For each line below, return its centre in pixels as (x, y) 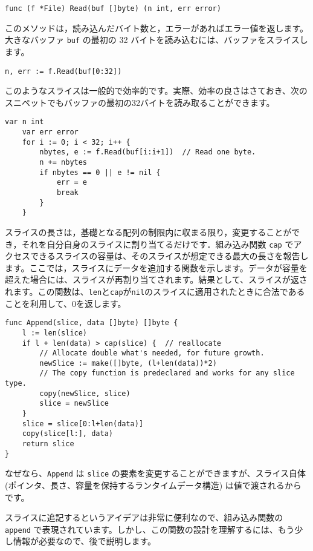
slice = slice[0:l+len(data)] (83, 424)
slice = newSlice (74, 404)
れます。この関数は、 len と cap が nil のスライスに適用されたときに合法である (155, 291)
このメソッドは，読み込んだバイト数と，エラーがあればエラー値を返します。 (157, 28)
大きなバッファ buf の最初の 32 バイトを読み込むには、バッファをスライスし (156, 40)
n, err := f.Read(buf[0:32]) (63, 71)
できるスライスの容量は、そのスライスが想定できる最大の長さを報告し (169, 256)
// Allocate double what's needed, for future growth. (152, 353)
